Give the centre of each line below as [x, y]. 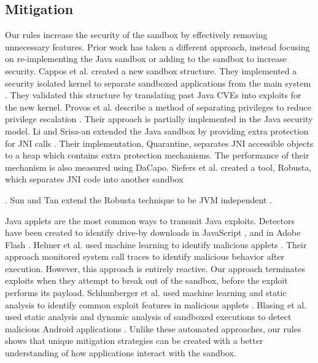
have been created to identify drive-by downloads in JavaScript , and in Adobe [153, 232]
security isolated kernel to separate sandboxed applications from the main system [158, 83]
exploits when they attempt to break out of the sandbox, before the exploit [146, 280]
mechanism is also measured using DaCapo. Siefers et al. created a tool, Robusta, [158, 167]
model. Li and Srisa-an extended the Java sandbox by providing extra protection [157, 131]
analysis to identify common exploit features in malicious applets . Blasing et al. [156, 304]
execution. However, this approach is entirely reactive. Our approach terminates [155, 268]
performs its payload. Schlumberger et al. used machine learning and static [146, 293]
